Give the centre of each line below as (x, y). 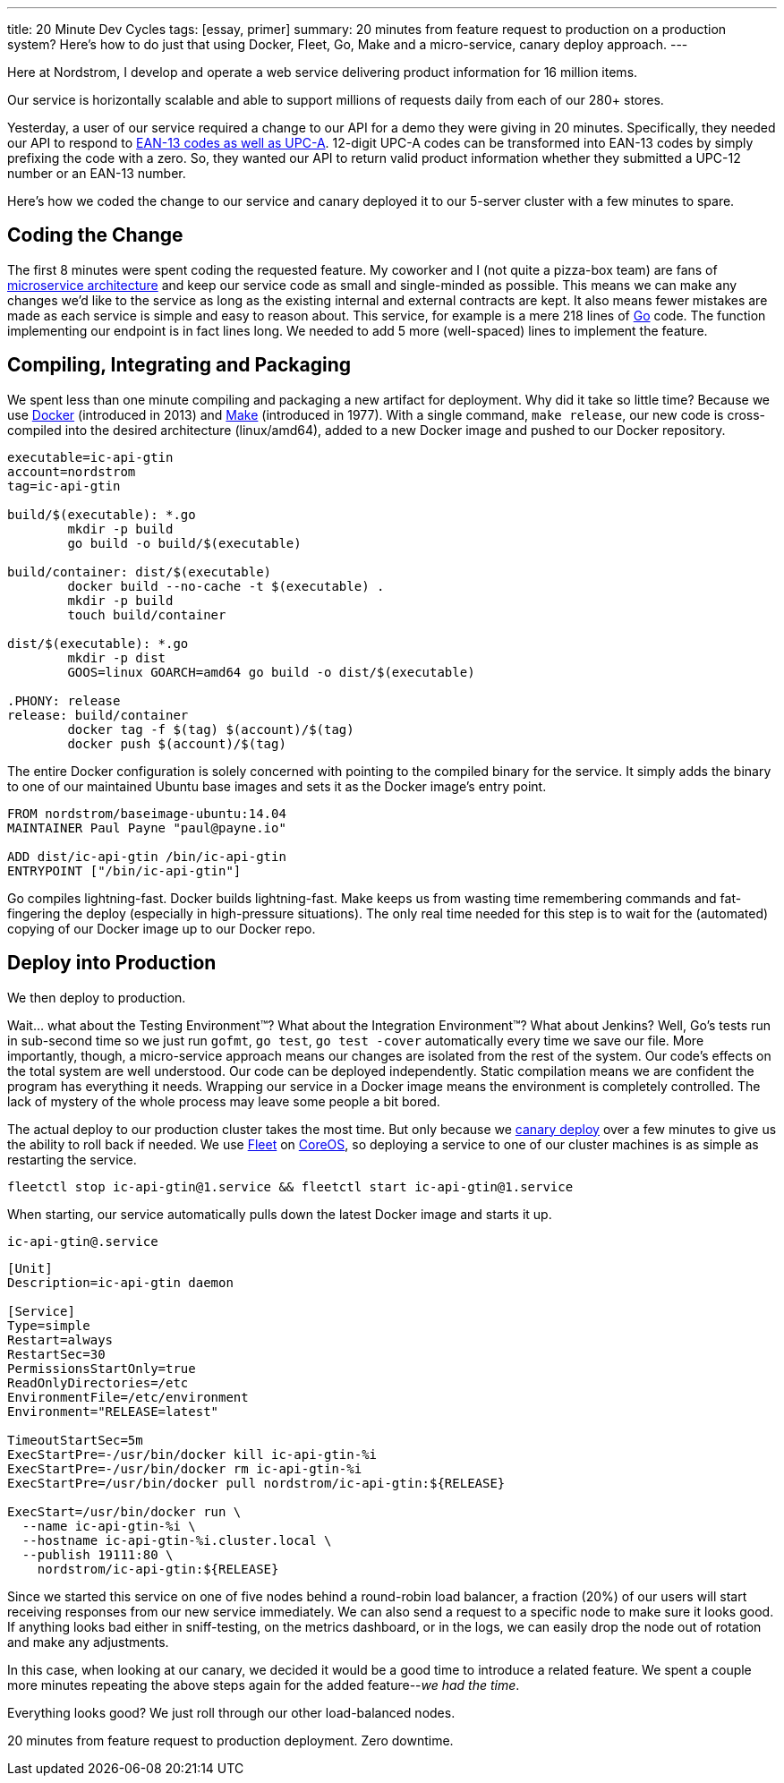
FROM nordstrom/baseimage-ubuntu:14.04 (147, 813)
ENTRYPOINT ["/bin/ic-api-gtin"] (124, 870)
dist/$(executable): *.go (98, 643)
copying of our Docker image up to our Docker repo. (162, 928)
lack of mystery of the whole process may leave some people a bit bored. (224, 1101)
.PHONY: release (64, 700)
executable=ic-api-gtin (90, 457)
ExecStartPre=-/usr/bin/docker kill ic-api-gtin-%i (192, 1454)
